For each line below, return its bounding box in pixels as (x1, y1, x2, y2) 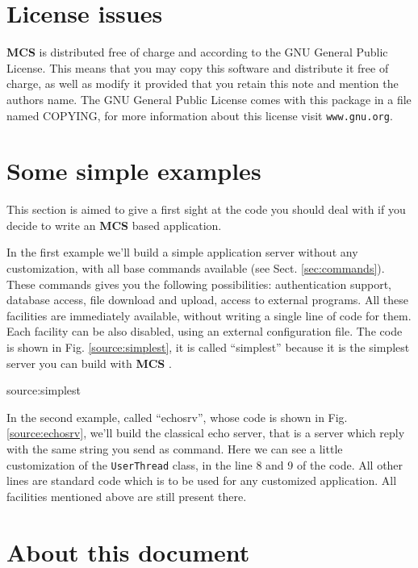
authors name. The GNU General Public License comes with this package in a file (6, 90, 412, 107)
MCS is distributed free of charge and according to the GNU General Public (6, 44, 388, 61)
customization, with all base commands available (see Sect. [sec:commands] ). (6, 260, 385, 277)
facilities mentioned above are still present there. (6, 487, 247, 504)
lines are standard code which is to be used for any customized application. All (6, 472, 397, 489)
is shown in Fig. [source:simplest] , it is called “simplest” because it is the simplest (6, 339, 410, 356)
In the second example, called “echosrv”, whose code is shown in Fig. (6, 408, 348, 425)
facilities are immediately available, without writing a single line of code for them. (6, 307, 412, 324)
